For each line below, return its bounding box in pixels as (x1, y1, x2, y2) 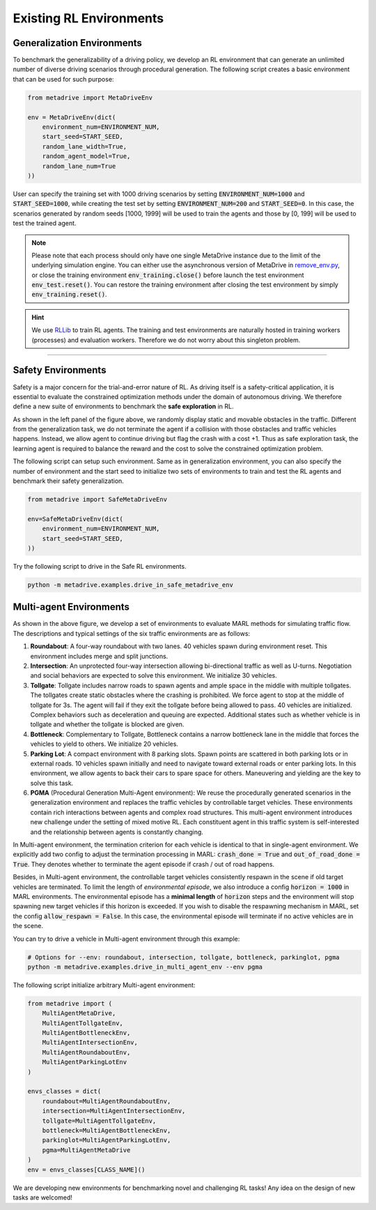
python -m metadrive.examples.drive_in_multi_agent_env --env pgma (27, 963, 263, 971)
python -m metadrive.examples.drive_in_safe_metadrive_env (27, 581, 233, 589)
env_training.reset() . (31, 290, 107, 299)
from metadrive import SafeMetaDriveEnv (27, 495, 167, 504)
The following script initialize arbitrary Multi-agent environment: (13, 980, 196, 989)
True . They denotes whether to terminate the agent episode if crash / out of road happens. (13, 860, 275, 868)
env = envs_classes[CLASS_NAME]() (27, 1165, 146, 1174)
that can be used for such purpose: (13, 75, 114, 83)
